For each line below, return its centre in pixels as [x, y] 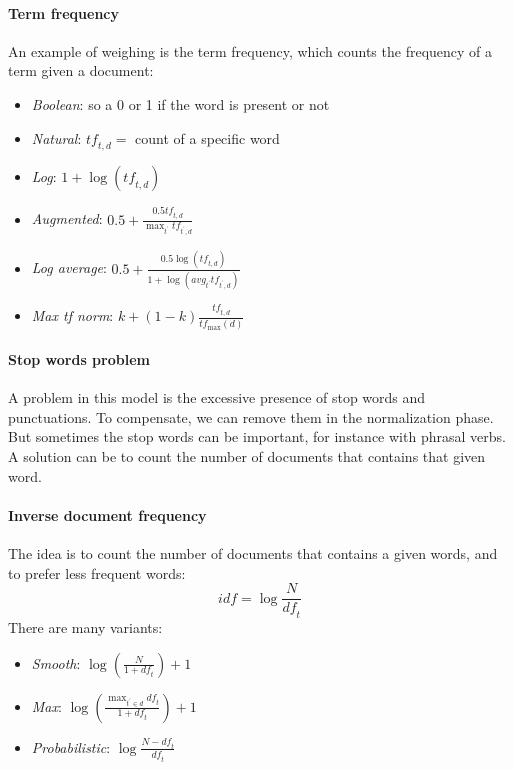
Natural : [56, 137]
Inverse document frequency [107, 514]
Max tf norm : [72, 315]
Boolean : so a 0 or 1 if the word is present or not [180, 103]
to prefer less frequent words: [97, 572]
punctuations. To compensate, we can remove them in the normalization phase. [251, 416]
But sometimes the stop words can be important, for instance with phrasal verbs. [257, 436]
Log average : [69, 267]
